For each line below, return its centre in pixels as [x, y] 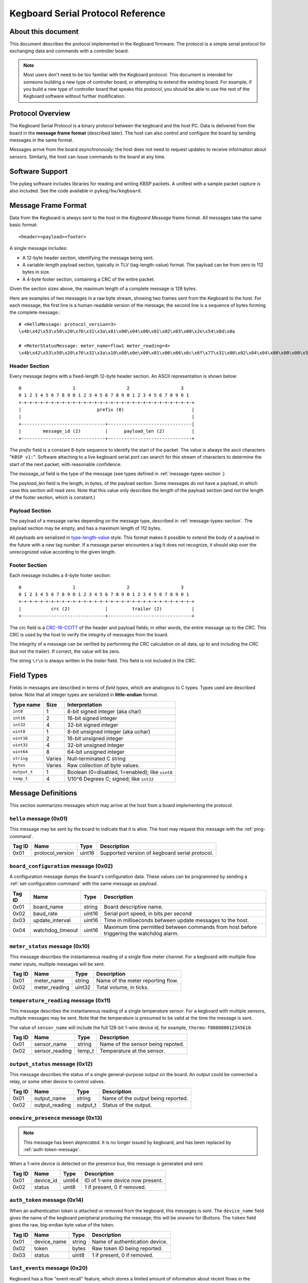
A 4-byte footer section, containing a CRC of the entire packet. [89, 279]
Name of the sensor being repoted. [142, 1044]
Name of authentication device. [130, 1241]
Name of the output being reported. [145, 1098]
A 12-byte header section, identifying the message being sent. [88, 258]
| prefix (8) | [107, 410]
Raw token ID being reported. [127, 1248]
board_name [48, 907]
